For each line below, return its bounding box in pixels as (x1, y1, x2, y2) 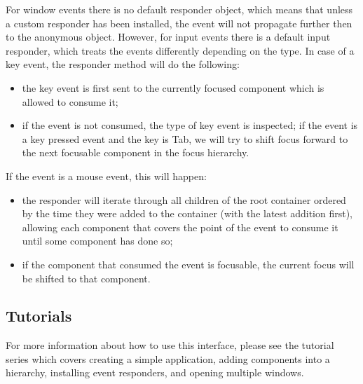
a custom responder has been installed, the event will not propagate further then (6, 15, 352, 30)
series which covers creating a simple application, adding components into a (6, 351, 330, 366)
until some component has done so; (22, 233, 173, 248)
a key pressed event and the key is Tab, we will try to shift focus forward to (22, 131, 348, 146)
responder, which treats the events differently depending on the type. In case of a (6, 43, 355, 57)
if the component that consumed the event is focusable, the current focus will (22, 256, 355, 271)
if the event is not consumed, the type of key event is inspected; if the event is (22, 118, 358, 132)
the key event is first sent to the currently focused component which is (22, 80, 324, 95)
